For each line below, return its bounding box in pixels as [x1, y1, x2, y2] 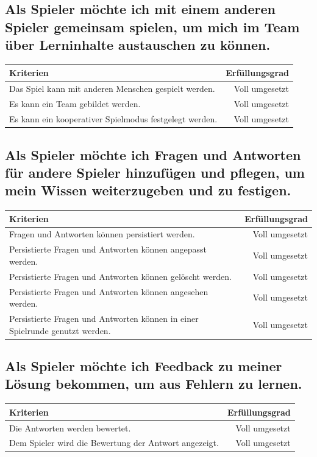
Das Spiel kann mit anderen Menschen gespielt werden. [9, 82, 215, 95]
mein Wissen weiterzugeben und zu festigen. [5, 181, 291, 200]
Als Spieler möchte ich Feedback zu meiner [5, 357, 282, 375]
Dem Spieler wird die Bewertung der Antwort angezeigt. [9, 436, 219, 449]
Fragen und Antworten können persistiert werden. [9, 228, 195, 240]
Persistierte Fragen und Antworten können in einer [9, 312, 199, 324]
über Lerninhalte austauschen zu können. [5, 35, 271, 54]
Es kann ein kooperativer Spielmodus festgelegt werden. [9, 113, 218, 125]
